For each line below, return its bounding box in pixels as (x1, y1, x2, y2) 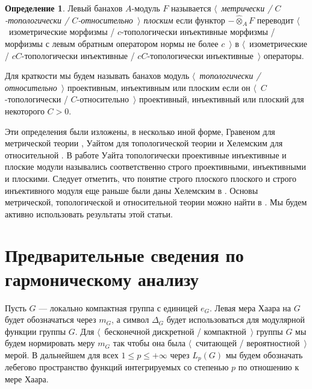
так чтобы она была (113, 337, 186, 349)
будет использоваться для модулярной (166, 313, 305, 326)
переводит (257, 13, 294, 26)
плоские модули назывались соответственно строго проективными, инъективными (5, 160, 306, 173)
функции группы (5, 325, 66, 337)
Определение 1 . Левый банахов (5, 2, 123, 14)
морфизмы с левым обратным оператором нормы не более (5, 37, 219, 49)
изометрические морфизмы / (8, 25, 115, 38)
